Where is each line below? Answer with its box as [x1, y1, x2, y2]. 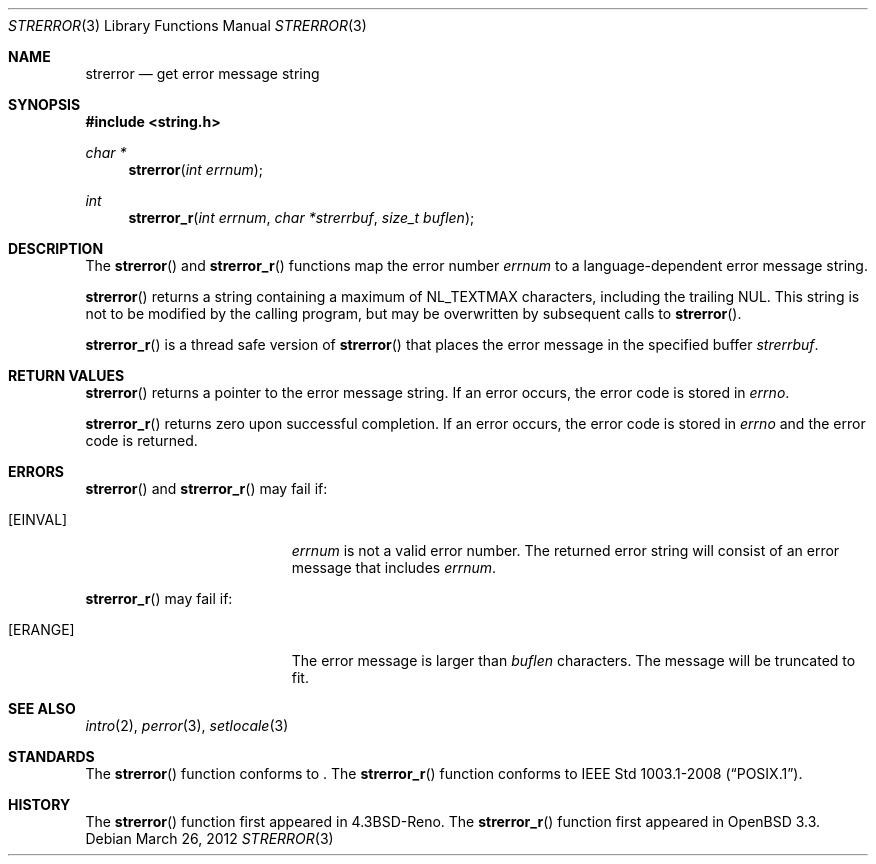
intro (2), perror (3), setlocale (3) [85, 717, 289, 734]
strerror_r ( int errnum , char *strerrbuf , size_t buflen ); [128, 209, 475, 226]
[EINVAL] [8, 511, 68, 528]
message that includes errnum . [291, 559, 497, 576]
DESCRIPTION [8, 240, 104, 257]
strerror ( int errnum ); [128, 161, 264, 178]
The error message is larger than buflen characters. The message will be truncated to [291, 652, 856, 669]
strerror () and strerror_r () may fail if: [85, 480, 328, 497]
